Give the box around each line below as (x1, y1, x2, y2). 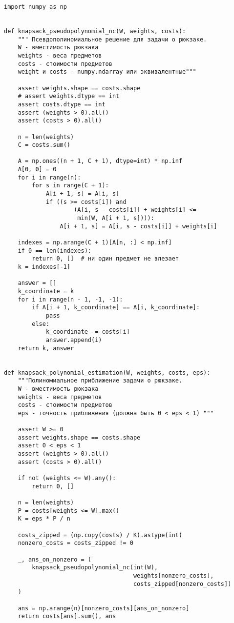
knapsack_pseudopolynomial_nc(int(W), (32, 564, 158, 571)
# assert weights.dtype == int (18, 93, 120, 100)
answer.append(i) (45, 336, 102, 343)
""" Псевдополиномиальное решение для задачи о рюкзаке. (18, 36, 207, 43)
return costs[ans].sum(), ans (18, 613, 116, 620)
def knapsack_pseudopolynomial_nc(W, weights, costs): (4, 27, 186, 35)
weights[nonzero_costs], (133, 572, 214, 579)
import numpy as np (4, 3, 67, 10)
